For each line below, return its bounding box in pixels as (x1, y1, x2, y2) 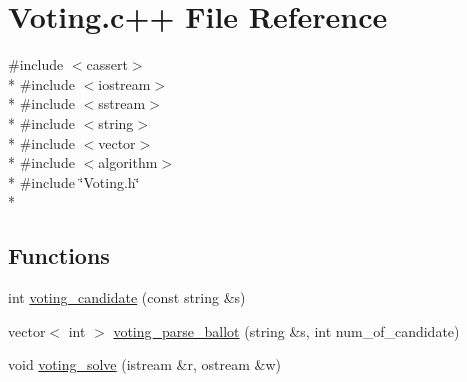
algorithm (98, 152, 158, 173)
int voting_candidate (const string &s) (8, 287, 246, 308)
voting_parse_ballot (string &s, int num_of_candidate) (113, 320, 460, 341)
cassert (86, 54, 128, 75)
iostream (98, 73, 151, 94)
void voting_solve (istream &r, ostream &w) (8, 354, 281, 375)
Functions (8, 240, 110, 271)
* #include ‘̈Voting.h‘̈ (8, 171, 140, 192)
